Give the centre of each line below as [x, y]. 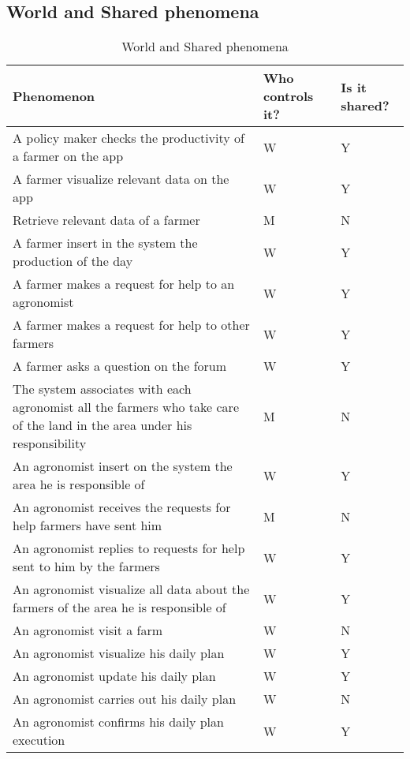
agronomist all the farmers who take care [126, 407]
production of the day [73, 261]
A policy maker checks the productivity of [129, 138]
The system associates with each [102, 389]
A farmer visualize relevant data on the [121, 179]
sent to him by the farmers [86, 566]
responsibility [50, 443]
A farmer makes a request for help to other [131, 325]
